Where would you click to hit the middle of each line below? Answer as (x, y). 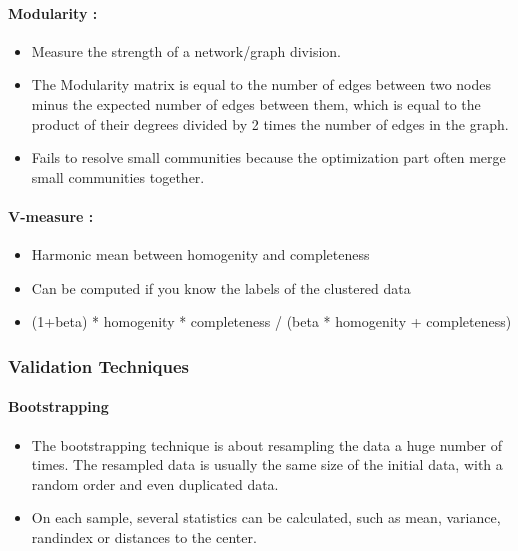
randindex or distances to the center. (144, 536)
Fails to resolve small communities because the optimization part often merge (268, 157)
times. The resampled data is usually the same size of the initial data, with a (267, 464)
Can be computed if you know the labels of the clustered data (221, 287)
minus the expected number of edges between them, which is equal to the (256, 103)
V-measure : (51, 215)
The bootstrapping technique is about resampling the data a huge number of (266, 444)
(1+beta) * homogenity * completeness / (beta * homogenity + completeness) (271, 321)
